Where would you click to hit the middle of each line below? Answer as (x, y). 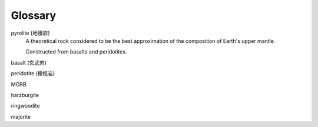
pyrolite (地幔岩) (30, 33)
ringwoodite (26, 106)
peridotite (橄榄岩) (33, 73)
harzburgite (25, 95)
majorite (21, 116)
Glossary (34, 15)
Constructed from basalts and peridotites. (76, 52)
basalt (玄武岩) (29, 62)
